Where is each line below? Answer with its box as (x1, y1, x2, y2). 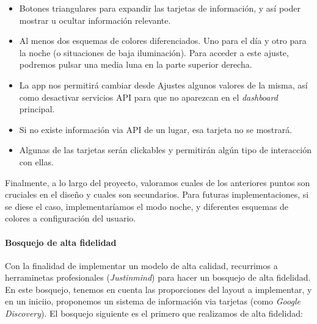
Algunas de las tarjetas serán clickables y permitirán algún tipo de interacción (19, 143, 312, 156)
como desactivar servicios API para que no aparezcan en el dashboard (19, 90, 278, 103)
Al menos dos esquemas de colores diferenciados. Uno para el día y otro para (19, 34, 307, 47)
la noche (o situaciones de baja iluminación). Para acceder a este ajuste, (19, 46, 289, 59)
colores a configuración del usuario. (5, 212, 136, 225)
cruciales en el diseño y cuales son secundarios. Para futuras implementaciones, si (5, 188, 309, 201)
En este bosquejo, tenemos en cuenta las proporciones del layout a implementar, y (5, 283, 312, 295)
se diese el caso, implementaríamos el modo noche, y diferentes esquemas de (5, 200, 289, 212)
